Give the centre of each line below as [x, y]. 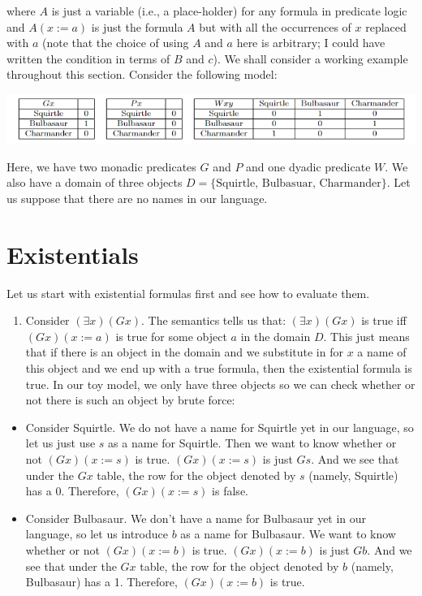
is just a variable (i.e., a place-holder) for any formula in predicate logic [229, 11]
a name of [382, 352]
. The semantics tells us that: [214, 320]
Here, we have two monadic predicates [101, 166]
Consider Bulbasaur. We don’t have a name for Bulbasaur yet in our [196, 518]
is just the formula [137, 26]
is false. [230, 491]
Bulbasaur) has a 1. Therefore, [101, 582]
